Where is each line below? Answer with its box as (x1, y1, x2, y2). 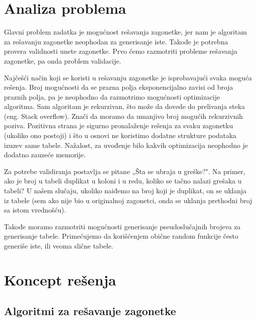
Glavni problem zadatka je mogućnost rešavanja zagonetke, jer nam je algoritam (4, 27, 247, 37)
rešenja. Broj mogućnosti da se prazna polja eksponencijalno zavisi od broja (4, 82, 233, 92)
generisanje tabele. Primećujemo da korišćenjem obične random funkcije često (4, 231, 239, 241)
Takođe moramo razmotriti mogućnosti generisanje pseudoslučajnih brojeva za (4, 221, 241, 231)
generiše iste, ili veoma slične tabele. (4, 241, 113, 250)
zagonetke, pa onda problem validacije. (4, 55, 121, 66)
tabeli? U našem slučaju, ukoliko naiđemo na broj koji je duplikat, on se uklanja (4, 185, 247, 196)
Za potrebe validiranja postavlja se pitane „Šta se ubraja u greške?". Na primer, (4, 166, 246, 176)
